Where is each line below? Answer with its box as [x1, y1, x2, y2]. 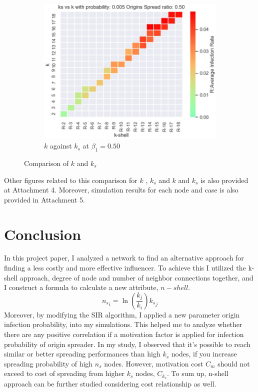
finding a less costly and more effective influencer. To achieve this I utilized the [4, 262, 246, 273]
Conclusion [4, 223, 81, 244]
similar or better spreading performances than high [4, 348, 160, 359]
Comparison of [24, 157, 69, 168]
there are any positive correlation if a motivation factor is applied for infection [4, 329, 244, 339]
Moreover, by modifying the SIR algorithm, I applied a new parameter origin [4, 309, 240, 319]
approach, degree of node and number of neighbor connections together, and [19, 272, 253, 282]
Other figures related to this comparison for [4, 174, 137, 185]
